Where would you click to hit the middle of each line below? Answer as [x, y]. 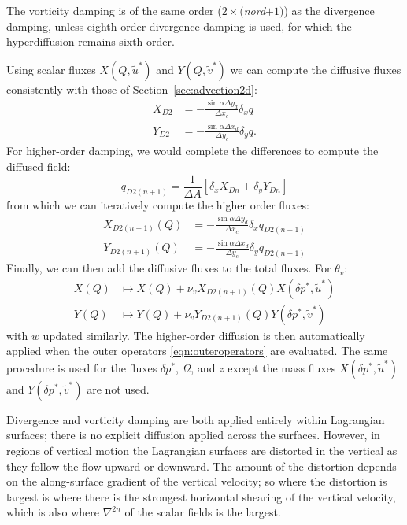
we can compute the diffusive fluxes [316, 69]
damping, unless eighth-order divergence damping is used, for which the [179, 26]
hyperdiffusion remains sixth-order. [91, 41]
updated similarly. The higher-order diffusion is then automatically [204, 335]
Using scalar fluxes [51, 69]
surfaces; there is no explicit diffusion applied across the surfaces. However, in [193, 435]
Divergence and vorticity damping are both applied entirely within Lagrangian [196, 419]
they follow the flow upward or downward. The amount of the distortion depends [202, 466]
